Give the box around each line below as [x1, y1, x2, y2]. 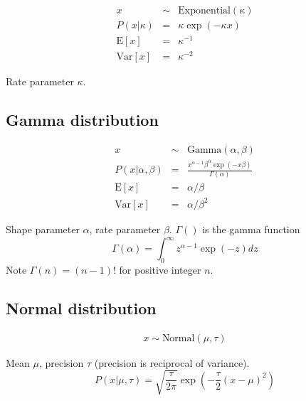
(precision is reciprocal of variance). [94, 355, 250, 370]
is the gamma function [202, 221, 300, 236]
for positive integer [119, 262, 201, 277]
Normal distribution [6, 296, 157, 319]
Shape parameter [6, 221, 80, 236]
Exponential [178, 6, 231, 16]
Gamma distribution [6, 109, 159, 131]
